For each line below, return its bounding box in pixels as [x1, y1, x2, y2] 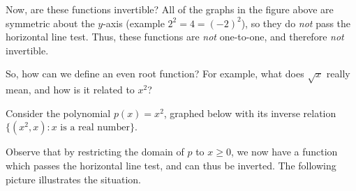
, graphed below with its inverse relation [163, 105, 336, 120]
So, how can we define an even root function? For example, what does [6, 66, 304, 81]
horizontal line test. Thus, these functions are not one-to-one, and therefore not [6, 29, 344, 44]
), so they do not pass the [241, 15, 351, 30]
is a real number [60, 123, 130, 133]
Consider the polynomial [6, 105, 111, 120]
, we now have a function [230, 144, 338, 159]
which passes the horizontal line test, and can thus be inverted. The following [6, 158, 336, 172]
